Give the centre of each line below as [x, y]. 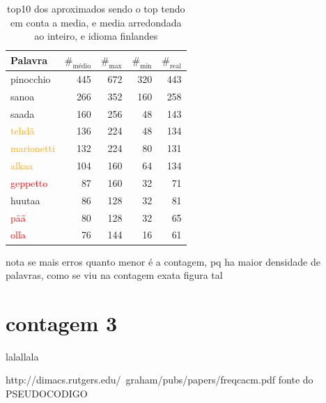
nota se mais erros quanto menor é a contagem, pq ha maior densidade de [163, 261]
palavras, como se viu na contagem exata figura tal [114, 275]
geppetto [29, 182]
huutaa [25, 200]
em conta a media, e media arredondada [96, 22]
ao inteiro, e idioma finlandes [96, 36]
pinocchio [31, 78]
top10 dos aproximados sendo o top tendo [96, 8]
